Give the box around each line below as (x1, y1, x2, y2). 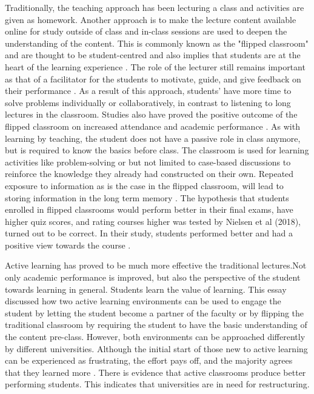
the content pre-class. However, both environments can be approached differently (5, 330, 306, 343)
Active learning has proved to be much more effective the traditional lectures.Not (5, 259, 307, 272)
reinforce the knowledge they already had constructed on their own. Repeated (5, 167, 294, 180)
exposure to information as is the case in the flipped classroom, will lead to (5, 179, 284, 192)
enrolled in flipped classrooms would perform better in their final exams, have (5, 203, 293, 216)
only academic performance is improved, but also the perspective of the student (5, 271, 301, 284)
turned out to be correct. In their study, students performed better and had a (5, 227, 293, 239)
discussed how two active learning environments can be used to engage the (5, 295, 281, 307)
